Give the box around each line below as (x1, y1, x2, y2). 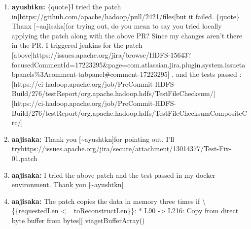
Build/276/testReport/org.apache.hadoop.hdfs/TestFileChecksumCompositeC (11, 107, 247, 118)
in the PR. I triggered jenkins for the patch (11, 40, 143, 50)
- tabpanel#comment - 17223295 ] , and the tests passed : (76, 69, 242, 79)
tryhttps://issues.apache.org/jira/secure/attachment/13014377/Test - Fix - (11, 143, 232, 154)
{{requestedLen (11, 205, 59, 216)
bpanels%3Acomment (11, 69, 76, 79)
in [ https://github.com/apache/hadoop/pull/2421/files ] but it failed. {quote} (11, 11, 240, 21)
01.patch (11, 153, 37, 163)
